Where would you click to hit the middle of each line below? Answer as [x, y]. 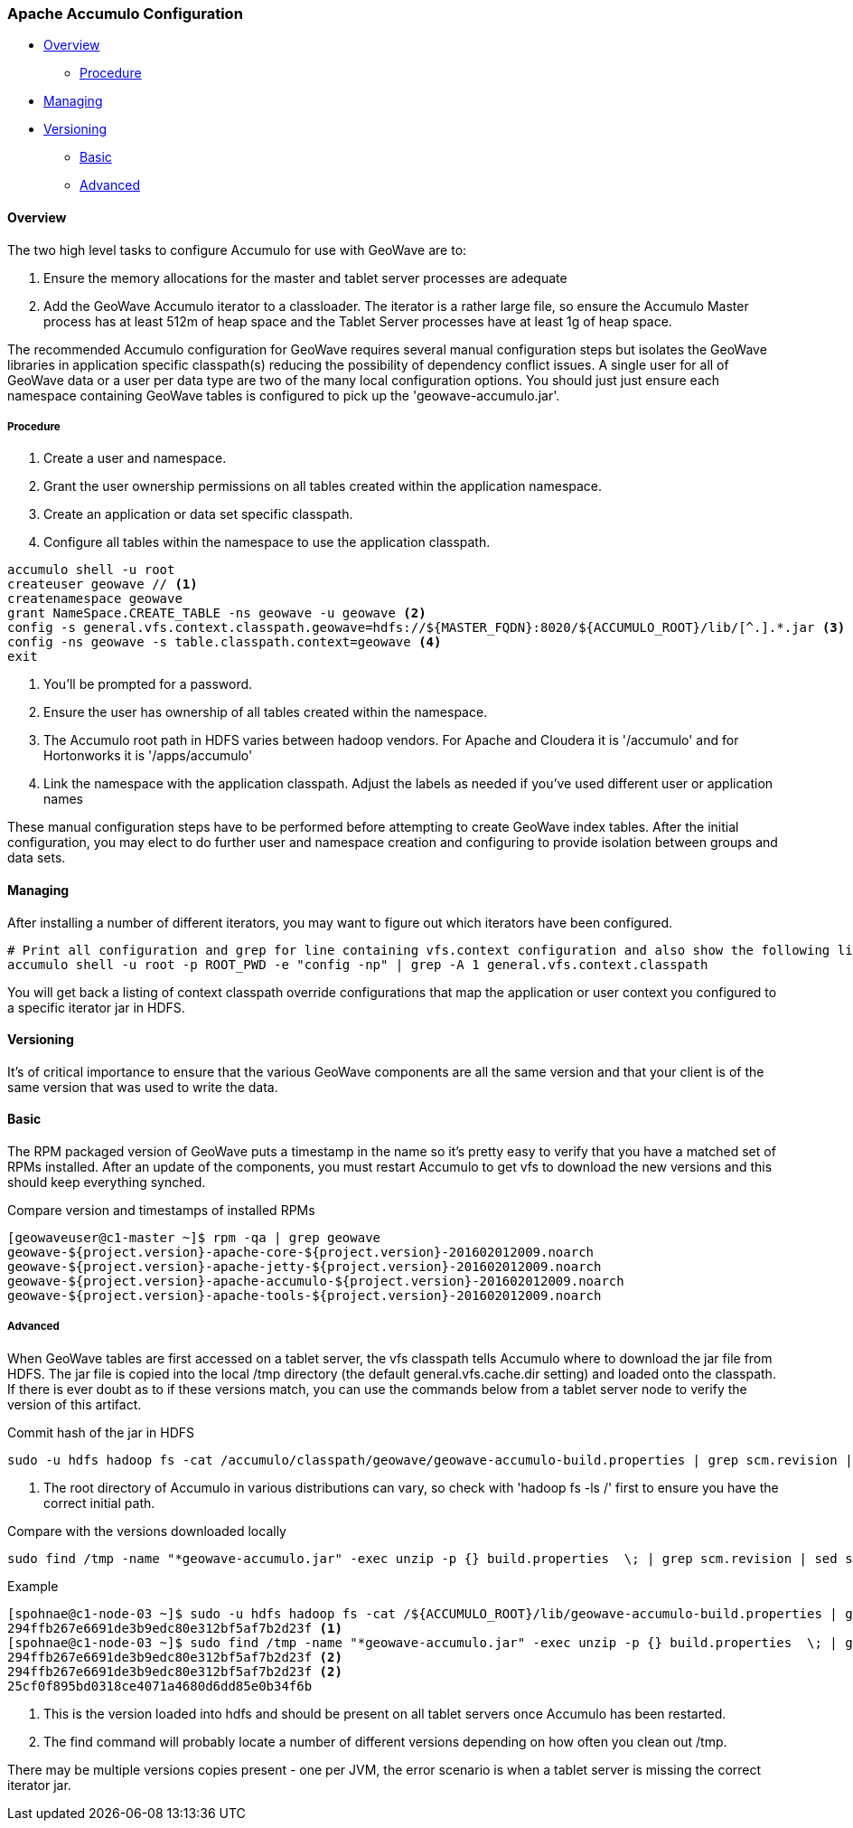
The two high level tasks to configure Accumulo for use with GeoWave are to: [237, 250]
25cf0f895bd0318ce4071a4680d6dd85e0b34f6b [160, 1686]
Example [33, 1586]
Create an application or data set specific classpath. [198, 514]
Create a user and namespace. [135, 458]
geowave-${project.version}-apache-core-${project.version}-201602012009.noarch [301, 1253]
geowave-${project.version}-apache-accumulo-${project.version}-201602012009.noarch [316, 1281]
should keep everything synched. [107, 1183]
